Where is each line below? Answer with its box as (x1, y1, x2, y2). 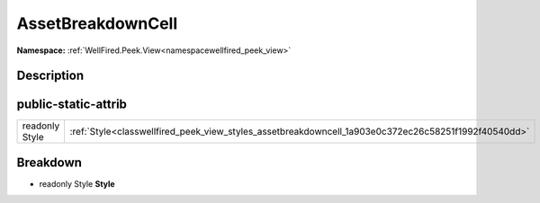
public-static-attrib (16, 97, 128, 112)
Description (16, 68, 85, 84)
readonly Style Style (39, 178, 116, 189)
